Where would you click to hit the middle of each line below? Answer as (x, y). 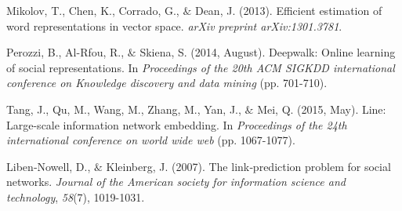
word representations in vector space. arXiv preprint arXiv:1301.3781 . (174, 25)
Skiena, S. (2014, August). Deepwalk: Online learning (268, 52)
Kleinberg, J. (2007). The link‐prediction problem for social (248, 166)
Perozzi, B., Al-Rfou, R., (65, 52)
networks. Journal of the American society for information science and (176, 182)
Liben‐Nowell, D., (49, 166)
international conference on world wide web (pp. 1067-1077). (151, 140)
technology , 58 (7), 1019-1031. (76, 196)
